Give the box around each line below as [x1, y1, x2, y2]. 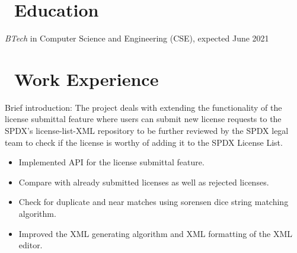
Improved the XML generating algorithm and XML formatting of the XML [18, 227, 293, 239]
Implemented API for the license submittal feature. [18, 156, 205, 168]
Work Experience [14, 66, 159, 91]
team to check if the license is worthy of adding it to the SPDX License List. [5, 136, 283, 148]
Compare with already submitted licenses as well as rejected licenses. [18, 175, 269, 188]
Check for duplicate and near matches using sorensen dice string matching [18, 196, 289, 208]
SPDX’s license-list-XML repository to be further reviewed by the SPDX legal [5, 124, 289, 137]
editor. [18, 239, 43, 251]
